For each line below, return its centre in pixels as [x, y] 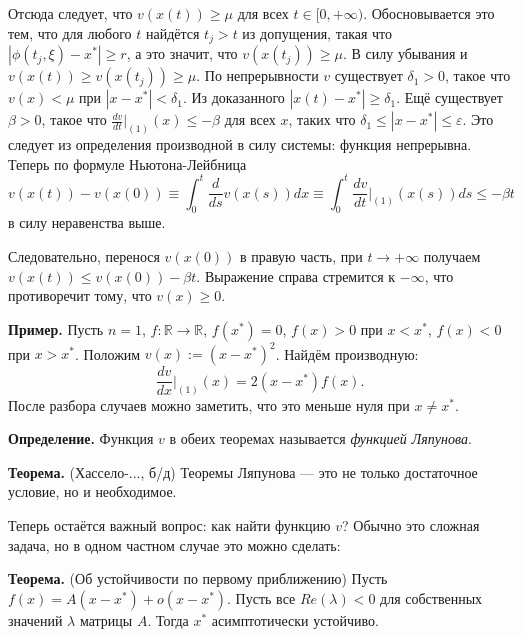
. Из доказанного [233, 97]
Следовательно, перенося [84, 255]
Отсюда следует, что [70, 13]
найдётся [172, 32]
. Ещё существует [449, 97]
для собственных [431, 597]
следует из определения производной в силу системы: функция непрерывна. [240, 143]
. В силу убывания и [405, 53]
